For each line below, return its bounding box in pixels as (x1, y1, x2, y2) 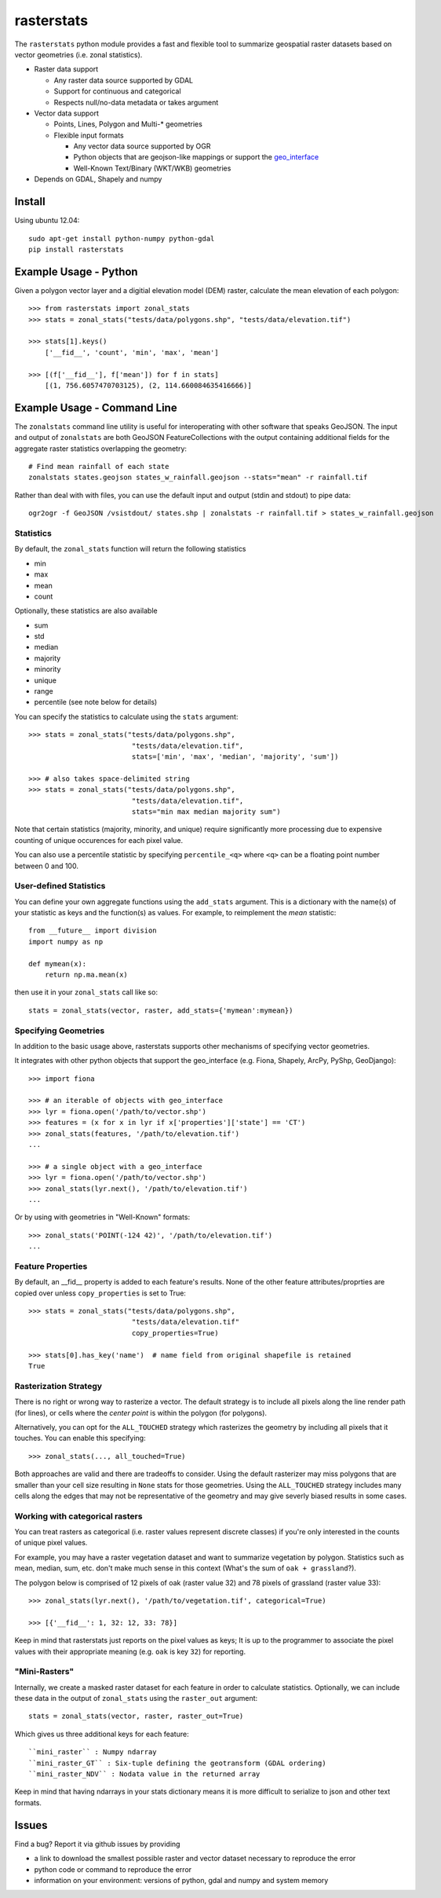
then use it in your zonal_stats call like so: (14, 987, 159, 997)
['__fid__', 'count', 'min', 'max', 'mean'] (44, 348, 219, 357)
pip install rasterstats (28, 244, 124, 254)
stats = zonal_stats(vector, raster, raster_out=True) (28, 1712, 244, 1720)
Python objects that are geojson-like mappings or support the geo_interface (73, 152, 319, 162)
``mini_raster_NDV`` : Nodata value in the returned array (28, 1770, 261, 1779)
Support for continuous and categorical (53, 86, 181, 96)
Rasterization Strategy (14, 1380, 102, 1391)
